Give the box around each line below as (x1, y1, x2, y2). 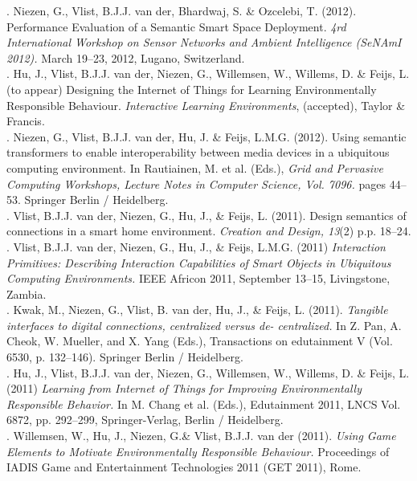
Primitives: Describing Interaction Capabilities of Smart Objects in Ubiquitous (6, 254, 391, 271)
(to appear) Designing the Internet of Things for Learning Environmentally (6, 80, 377, 97)
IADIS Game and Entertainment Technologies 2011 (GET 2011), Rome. (6, 459, 362, 475)
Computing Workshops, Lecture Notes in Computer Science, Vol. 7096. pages (6, 175, 386, 192)
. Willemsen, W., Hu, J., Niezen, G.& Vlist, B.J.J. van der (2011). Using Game (6, 427, 396, 444)
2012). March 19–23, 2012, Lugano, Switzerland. (6, 49, 245, 66)
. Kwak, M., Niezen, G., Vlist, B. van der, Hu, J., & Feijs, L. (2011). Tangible (6, 301, 388, 318)
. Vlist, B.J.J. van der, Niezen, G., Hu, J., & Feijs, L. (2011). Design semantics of (6, 206, 407, 223)
